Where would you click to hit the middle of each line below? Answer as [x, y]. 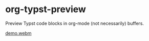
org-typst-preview [46, 9]
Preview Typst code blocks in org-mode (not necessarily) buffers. [75, 23]
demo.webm [18, 33]
